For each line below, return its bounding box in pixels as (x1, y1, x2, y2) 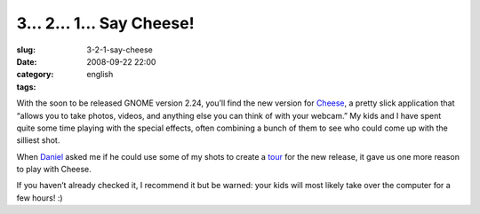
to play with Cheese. (16, 164, 92, 175)
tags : (16, 81, 36, 92)
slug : (16, 44, 36, 55)
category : (16, 69, 54, 80)
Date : (16, 56, 37, 67)
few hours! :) (16, 192, 63, 203)
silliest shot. (16, 135, 60, 146)
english (86, 69, 114, 80)
